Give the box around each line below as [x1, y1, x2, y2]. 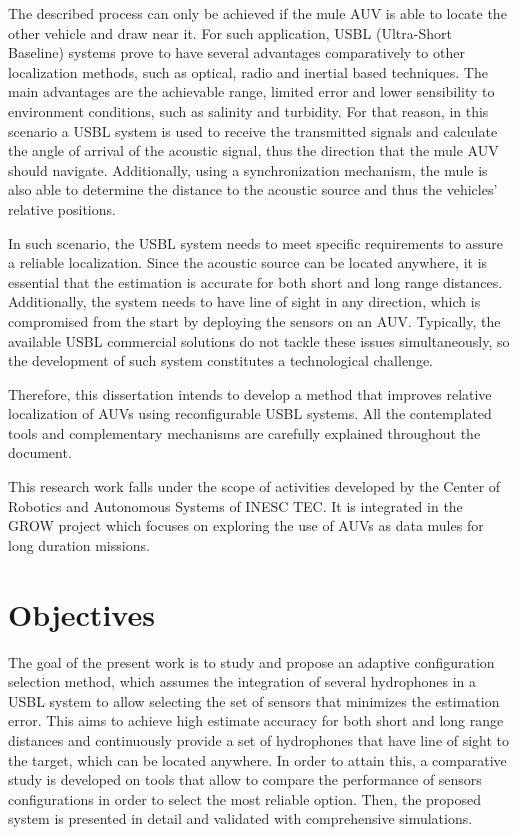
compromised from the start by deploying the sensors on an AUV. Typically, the [8, 310, 501, 331]
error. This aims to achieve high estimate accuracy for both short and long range [8, 710, 504, 731]
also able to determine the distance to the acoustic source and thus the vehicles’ [8, 179, 498, 200]
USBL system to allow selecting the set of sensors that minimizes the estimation [8, 690, 500, 711]
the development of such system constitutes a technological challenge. [8, 350, 433, 371]
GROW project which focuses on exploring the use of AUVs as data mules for [8, 515, 484, 536]
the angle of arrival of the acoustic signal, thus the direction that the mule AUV [8, 140, 499, 161]
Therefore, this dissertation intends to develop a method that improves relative [8, 383, 492, 404]
